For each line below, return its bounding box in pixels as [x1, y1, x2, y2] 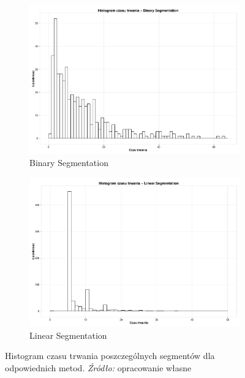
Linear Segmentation [29, 328, 107, 341]
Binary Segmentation [29, 156, 108, 169]
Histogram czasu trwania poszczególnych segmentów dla [5, 349, 215, 362]
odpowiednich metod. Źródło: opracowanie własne [5, 361, 192, 374]
